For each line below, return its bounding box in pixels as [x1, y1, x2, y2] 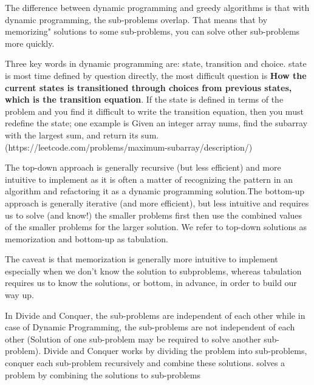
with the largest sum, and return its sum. [5, 128, 159, 141]
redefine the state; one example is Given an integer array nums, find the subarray [5, 117, 308, 129]
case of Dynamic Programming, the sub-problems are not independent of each [5, 321, 295, 333]
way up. [5, 288, 34, 301]
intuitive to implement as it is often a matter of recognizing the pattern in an [5, 172, 293, 185]
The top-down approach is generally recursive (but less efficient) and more [5, 161, 281, 174]
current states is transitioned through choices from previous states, [5, 81, 292, 94]
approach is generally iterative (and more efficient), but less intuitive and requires [5, 196, 309, 209]
